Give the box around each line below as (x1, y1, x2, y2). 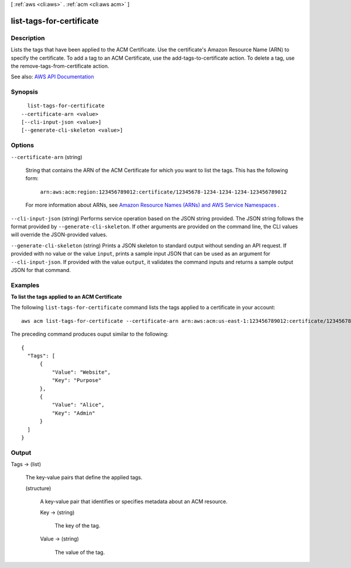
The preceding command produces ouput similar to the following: (11, 331, 169, 338)
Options (11, 141, 35, 149)
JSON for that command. (11, 266, 71, 273)
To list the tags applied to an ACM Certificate (11, 293, 122, 301)
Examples (11, 281, 40, 289)
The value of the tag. (54, 549, 105, 556)
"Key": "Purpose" (51, 377, 102, 384)
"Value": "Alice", (51, 401, 105, 408)
